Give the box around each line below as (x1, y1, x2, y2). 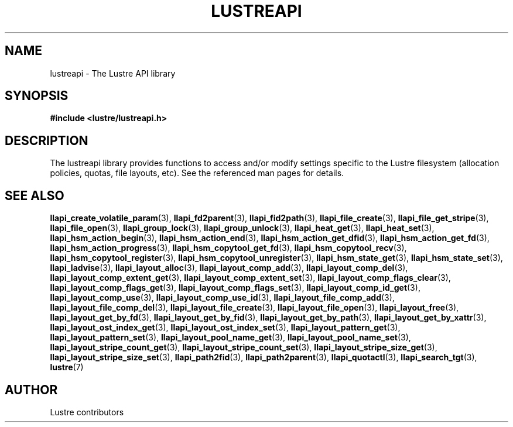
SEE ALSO (5, 188, 64, 203)
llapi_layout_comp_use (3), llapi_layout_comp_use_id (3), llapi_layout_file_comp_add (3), (50, 292, 395, 303)
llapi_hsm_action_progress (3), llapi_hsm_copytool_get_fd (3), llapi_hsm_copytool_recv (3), (50, 243, 407, 253)
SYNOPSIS (5, 88, 69, 104)
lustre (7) (50, 362, 84, 373)
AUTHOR (5, 382, 58, 397)
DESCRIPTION (5, 133, 88, 148)
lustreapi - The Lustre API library (50, 68, 176, 78)
